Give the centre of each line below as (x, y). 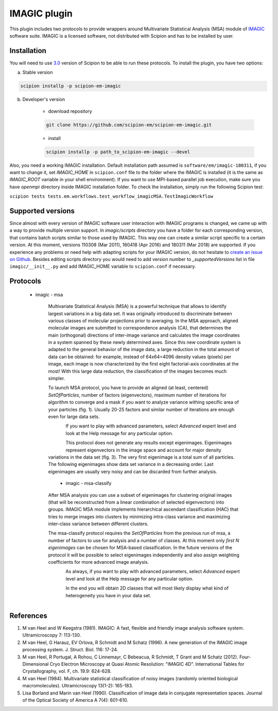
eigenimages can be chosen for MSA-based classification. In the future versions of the (140, 548)
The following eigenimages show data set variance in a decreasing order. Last (131, 464)
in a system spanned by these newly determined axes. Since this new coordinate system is (145, 342)
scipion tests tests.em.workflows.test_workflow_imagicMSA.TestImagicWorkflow (111, 196)
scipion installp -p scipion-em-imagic (71, 86)
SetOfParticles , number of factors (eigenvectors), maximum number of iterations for (137, 395)
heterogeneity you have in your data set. (108, 595)
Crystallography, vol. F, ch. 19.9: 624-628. (67, 671)
